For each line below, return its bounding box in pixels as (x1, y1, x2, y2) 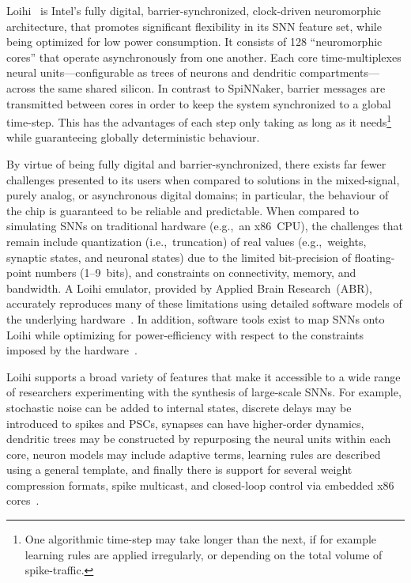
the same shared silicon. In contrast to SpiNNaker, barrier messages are (39, 79, 386, 96)
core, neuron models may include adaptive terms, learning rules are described (6, 445, 381, 462)
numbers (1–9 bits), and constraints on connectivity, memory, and (35, 264, 356, 281)
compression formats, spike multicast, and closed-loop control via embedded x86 (6, 476, 394, 493)
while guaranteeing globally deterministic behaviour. (6, 129, 260, 146)
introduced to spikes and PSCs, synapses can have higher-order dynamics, (6, 415, 364, 431)
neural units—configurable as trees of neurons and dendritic (6, 64, 296, 81)
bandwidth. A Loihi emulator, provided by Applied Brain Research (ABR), (6, 279, 372, 296)
